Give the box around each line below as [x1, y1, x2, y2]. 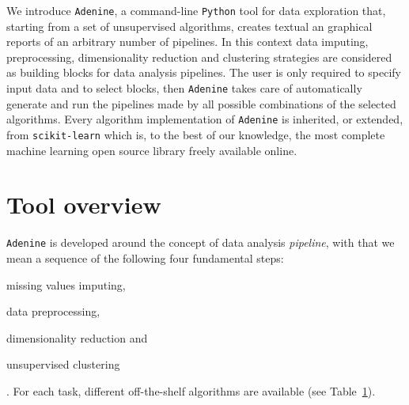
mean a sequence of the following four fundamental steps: [6, 249, 284, 266]
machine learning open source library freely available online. [6, 142, 297, 158]
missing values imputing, [6, 276, 126, 293]
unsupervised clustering [6, 356, 120, 373]
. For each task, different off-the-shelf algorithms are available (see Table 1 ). [6, 382, 376, 399]
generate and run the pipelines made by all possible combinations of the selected [6, 95, 396, 112]
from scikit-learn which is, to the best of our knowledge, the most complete [6, 126, 385, 142]
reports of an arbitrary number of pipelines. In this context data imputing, [6, 33, 369, 50]
